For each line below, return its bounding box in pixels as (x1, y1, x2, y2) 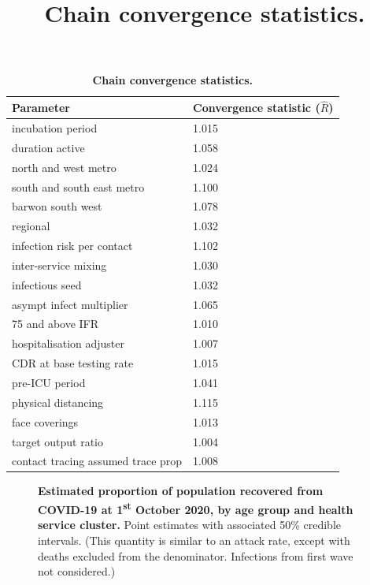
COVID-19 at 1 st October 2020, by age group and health (38, 499, 353, 517)
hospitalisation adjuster (12, 335, 125, 352)
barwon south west (12, 198, 102, 214)
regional (12, 218, 50, 234)
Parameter (12, 99, 70, 116)
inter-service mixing (12, 256, 107, 273)
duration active (12, 139, 85, 155)
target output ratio (12, 433, 103, 449)
